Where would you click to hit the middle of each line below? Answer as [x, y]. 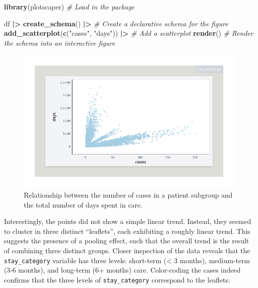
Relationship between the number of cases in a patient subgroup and [128, 194]
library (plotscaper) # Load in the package [69, 6]
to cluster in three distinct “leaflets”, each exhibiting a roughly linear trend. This [127, 231]
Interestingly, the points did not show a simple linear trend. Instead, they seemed [128, 221]
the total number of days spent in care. [83, 204]
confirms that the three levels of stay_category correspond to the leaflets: [117, 279]
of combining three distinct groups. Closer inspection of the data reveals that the [127, 250]
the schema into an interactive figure [60, 42]
